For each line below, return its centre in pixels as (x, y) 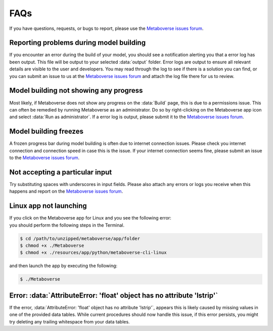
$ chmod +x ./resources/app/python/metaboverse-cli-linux (93, 253)
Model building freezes (46, 132)
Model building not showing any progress (76, 90)
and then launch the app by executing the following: (63, 266)
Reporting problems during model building (78, 43)
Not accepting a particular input (61, 172)
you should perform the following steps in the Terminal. (67, 225)
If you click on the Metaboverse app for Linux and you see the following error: (90, 218)
